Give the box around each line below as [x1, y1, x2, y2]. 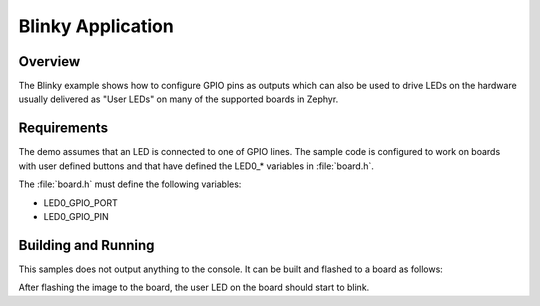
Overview [18, 53, 81, 70]
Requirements [18, 120, 109, 137]
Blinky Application [18, 15, 174, 37]
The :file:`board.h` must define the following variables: [18, 178, 242, 190]
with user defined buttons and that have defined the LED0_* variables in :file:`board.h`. [18, 160, 375, 172]
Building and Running [18, 236, 155, 254]
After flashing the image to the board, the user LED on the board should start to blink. [18, 281, 370, 294]
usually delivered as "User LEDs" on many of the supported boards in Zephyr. [18, 93, 339, 105]
